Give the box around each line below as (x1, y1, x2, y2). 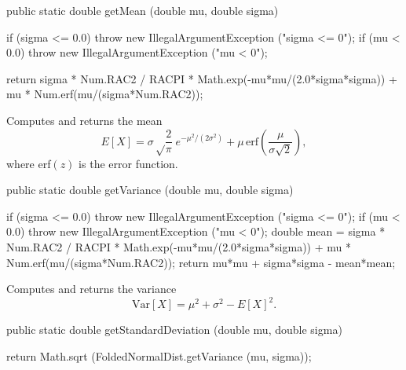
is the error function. (79, 155, 178, 171)
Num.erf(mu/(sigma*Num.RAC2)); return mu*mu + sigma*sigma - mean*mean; (6, 254, 396, 270)
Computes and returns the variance (6, 280, 177, 297)
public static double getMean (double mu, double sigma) (6, 2, 279, 18)
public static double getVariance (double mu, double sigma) (6, 181, 294, 198)
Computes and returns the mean (6, 112, 163, 128)
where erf (6, 155, 51, 171)
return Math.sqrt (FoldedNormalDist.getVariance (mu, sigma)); (6, 347, 312, 364)
